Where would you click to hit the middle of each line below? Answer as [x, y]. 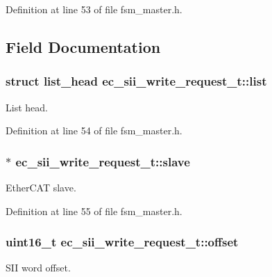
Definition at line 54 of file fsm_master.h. [94, 130]
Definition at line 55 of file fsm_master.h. [94, 211]
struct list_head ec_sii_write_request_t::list [136, 81]
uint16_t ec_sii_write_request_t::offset [122, 242]
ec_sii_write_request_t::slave [103, 161]
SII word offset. [38, 268]
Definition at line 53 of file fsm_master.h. [94, 9]
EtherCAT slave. [41, 187]
